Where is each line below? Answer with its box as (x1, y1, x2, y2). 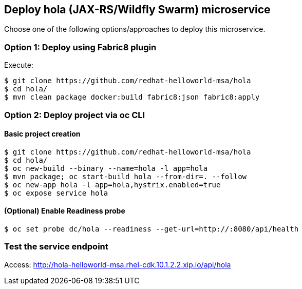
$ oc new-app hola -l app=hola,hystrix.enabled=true (4, 180, 221, 189)
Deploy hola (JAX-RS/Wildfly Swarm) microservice (4, 3, 271, 16)
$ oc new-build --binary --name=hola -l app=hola (4, 164, 208, 172)
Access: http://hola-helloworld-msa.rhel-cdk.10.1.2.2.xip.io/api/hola (4, 260, 231, 269)
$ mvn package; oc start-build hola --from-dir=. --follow (4, 172, 247, 181)
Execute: (4, 61, 33, 70)
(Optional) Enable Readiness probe (4, 206, 125, 216)
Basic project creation (4, 129, 81, 139)
